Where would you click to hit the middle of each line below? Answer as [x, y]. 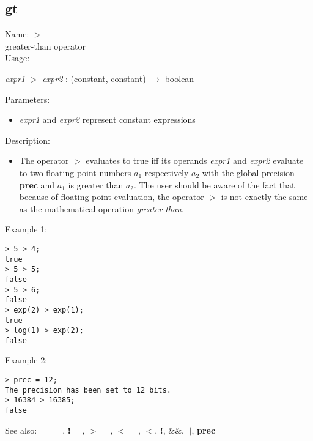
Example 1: [26, 229]
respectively [167, 172]
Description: [28, 140]
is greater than [96, 184]
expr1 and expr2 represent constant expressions [107, 120]
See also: [21, 430]
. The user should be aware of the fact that [214, 184]
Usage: [17, 58]
